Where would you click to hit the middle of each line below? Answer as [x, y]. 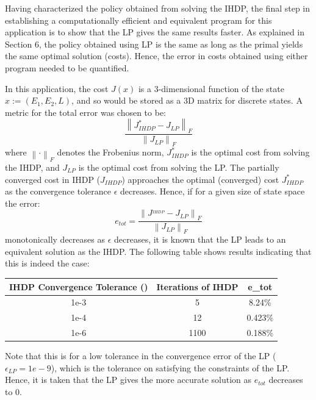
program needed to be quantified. [67, 67]
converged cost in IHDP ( [53, 179]
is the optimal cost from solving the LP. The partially [179, 167]
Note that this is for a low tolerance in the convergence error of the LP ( [141, 356]
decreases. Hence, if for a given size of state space [212, 191]
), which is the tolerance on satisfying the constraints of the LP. [170, 367]
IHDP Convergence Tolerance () [79, 286]
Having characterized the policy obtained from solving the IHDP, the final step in [158, 8]
